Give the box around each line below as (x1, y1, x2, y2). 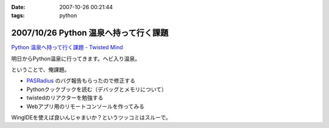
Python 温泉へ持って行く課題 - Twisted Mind (11, 44, 123, 51)
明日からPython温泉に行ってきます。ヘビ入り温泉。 (11, 55, 141, 62)
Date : (11, 4, 26, 10)
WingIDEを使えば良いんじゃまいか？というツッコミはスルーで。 (11, 114, 171, 121)
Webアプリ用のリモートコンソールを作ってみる (26, 103, 145, 110)
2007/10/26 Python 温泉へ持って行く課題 (11, 28, 169, 38)
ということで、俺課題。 (11, 66, 70, 73)
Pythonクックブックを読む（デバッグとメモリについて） (26, 86, 168, 93)
